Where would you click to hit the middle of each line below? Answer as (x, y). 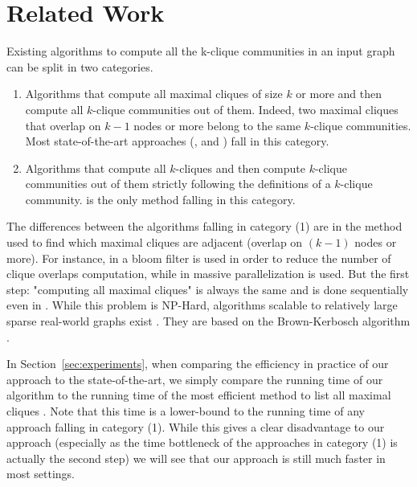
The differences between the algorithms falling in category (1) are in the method (204, 226)
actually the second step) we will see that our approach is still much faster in (196, 458)
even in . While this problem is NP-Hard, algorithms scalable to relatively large (202, 305)
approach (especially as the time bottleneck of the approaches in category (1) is (202, 442)
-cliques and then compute (240, 168)
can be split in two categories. (80, 66)
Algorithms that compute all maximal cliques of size (154, 94)
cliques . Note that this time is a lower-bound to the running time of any (186, 411)
